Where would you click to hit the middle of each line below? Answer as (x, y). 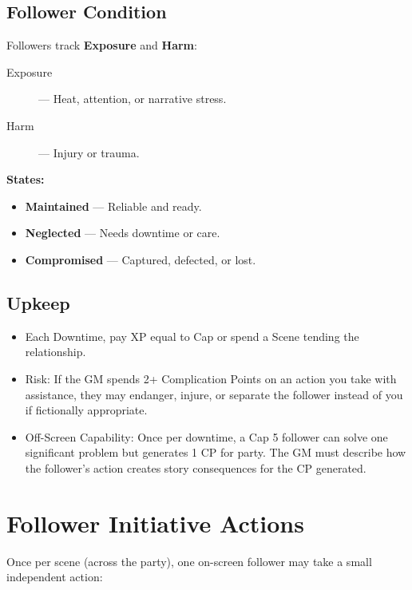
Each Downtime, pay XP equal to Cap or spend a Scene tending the (192, 336)
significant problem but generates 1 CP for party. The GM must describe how (216, 452)
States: (26, 179)
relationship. (55, 352)
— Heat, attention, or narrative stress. (133, 99)
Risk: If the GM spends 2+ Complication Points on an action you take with (211, 378)
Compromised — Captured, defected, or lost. (141, 259)
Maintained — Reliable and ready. (113, 206)
